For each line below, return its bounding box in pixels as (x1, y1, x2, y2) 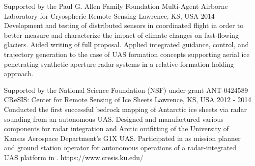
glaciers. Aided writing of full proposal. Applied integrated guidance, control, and (4, 39, 249, 50)
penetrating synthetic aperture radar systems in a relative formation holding (4, 58, 234, 69)
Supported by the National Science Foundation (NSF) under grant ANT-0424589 (4, 84, 248, 95)
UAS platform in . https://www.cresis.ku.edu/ (4, 152, 143, 162)
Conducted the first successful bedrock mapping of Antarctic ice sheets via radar (4, 104, 247, 114)
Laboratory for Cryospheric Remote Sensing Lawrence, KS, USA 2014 (4, 10, 215, 21)
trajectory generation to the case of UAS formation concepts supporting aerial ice (4, 49, 250, 59)
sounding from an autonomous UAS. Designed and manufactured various (4, 113, 224, 124)
